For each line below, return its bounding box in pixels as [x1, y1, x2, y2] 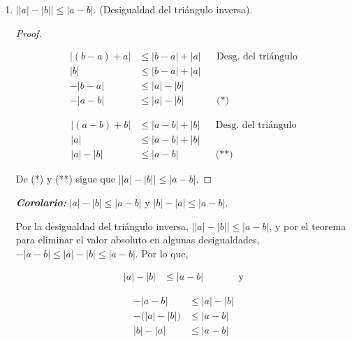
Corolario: [15, 195, 66, 209]
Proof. [15, 25, 42, 40]
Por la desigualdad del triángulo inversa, [15, 218, 189, 233]
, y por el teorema [269, 218, 346, 233]
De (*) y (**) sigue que [15, 171, 115, 186]
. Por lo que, [135, 245, 189, 260]
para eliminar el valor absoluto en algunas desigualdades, [15, 232, 260, 247]
